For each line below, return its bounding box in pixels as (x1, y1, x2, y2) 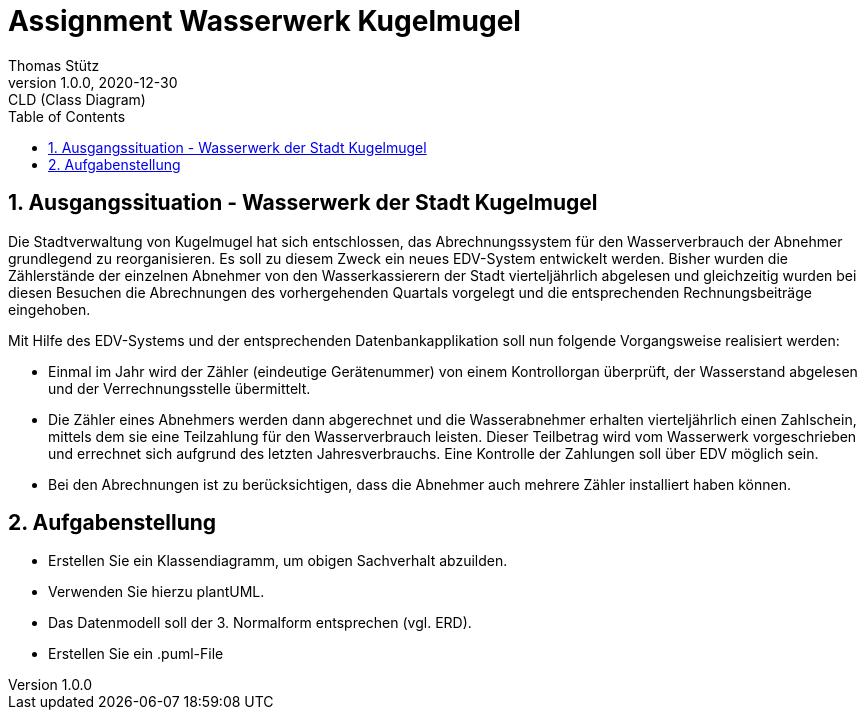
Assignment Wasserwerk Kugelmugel (8, 4, 521, 38)
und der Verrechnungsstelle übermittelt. (48, 379, 311, 397)
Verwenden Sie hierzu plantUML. (48, 583, 265, 601)
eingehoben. (8, 300, 91, 318)
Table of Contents (8, 107, 126, 125)
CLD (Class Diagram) (8, 90, 146, 108)
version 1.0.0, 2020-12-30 (8, 73, 178, 91)
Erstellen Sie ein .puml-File (48, 645, 224, 663)
